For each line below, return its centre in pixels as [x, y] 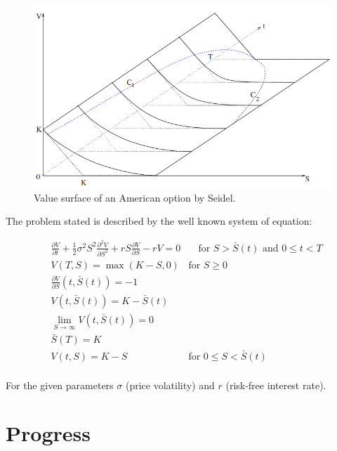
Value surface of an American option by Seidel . [135, 197]
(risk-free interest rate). [276, 385]
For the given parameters [60, 385]
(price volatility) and [170, 385]
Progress [48, 433]
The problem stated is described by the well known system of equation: [159, 221]
